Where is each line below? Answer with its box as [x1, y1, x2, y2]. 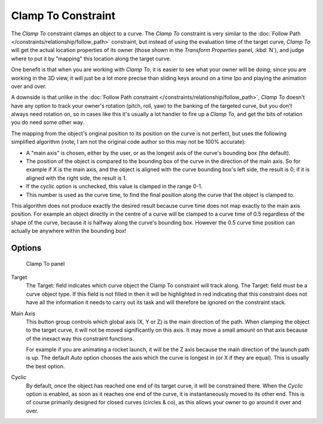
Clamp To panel [26, 260, 65, 267]
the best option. [26, 362, 65, 370]
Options [11, 243, 42, 253]
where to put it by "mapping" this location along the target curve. [11, 54, 172, 62]
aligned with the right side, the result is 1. [26, 174, 127, 181]
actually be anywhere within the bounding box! [11, 228, 127, 235]
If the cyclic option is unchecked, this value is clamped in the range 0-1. [26, 183, 203, 190]
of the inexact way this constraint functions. [26, 335, 135, 342]
